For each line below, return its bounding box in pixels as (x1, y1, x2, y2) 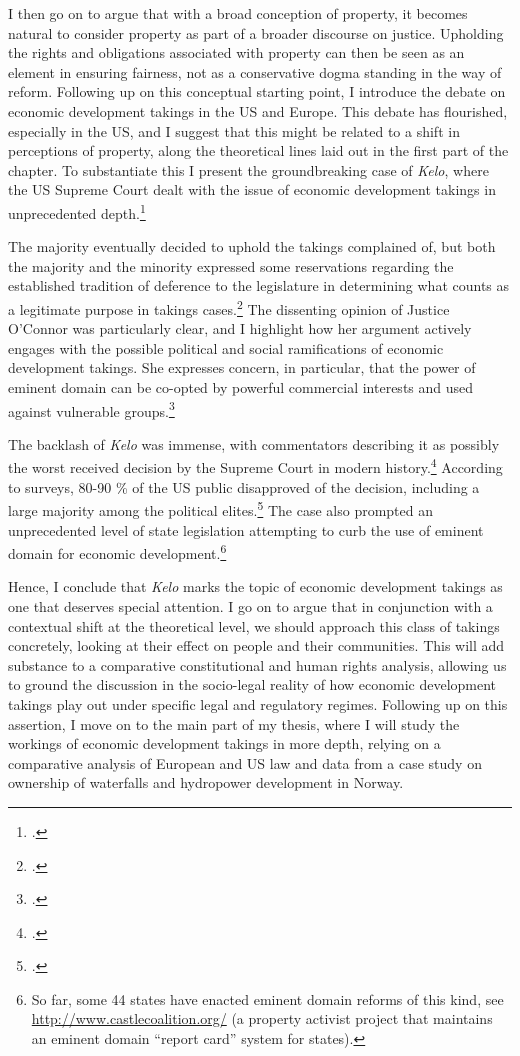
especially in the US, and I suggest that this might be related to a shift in (8, 120, 460, 141)
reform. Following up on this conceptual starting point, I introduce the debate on (8, 81, 506, 102)
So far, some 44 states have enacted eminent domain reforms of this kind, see (31, 988, 504, 1009)
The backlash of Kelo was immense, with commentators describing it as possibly (8, 433, 500, 454)
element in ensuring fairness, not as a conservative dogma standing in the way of (8, 61, 502, 82)
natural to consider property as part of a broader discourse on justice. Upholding (8, 22, 504, 43)
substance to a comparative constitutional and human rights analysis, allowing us (8, 654, 507, 675)
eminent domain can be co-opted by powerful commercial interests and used (8, 377, 474, 397)
